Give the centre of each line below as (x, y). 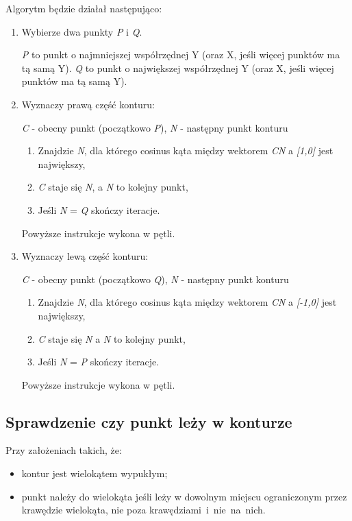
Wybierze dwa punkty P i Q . (82, 31)
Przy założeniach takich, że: (64, 450)
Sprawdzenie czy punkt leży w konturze (149, 421)
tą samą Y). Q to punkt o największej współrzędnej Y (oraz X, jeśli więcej (178, 68)
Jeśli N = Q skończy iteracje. (99, 209)
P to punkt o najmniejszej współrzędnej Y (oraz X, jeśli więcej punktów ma (181, 54)
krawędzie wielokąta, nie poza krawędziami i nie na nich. (143, 510)
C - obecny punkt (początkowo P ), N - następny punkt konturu (155, 127)
